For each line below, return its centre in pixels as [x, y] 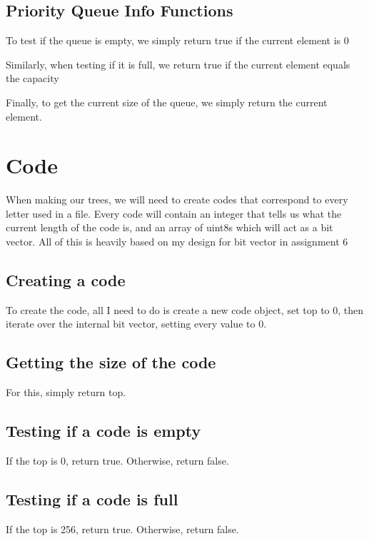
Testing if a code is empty [103, 431]
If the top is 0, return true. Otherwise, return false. [117, 461]
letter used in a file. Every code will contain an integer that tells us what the [174, 213]
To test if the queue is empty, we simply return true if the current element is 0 [177, 40]
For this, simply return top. [66, 392]
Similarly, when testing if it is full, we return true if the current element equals [178, 64]
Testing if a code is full [92, 499]
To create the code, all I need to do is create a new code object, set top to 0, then [185, 309]
